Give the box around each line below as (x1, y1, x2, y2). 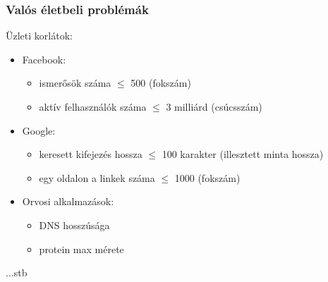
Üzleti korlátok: (6, 28, 73, 43)
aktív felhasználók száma (39, 99, 147, 114)
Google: (22, 123, 56, 137)
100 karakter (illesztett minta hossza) (162, 147, 324, 161)
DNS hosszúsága (39, 217, 110, 232)
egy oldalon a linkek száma (39, 170, 155, 185)
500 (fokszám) (130, 75, 191, 90)
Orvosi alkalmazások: (22, 194, 114, 209)
